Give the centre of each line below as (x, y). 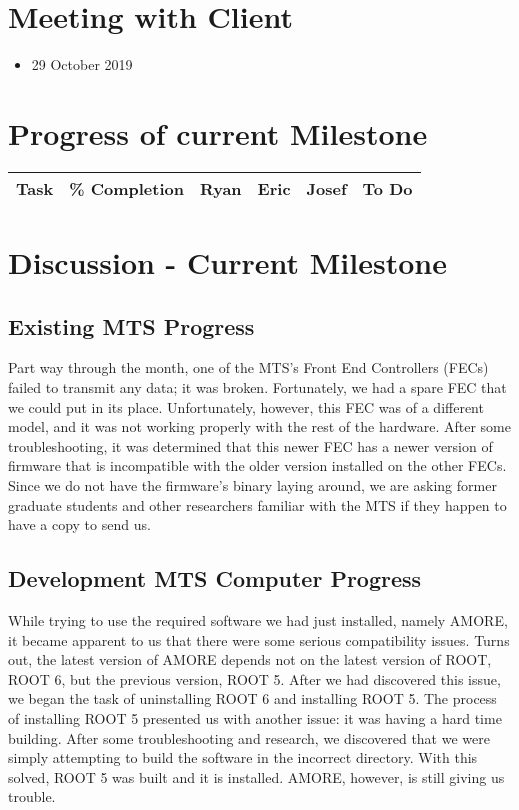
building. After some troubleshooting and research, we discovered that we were (249, 737)
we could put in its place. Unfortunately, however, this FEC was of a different (246, 406)
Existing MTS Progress (131, 325)
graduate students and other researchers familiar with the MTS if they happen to (257, 504)
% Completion (126, 188)
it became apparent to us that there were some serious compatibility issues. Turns (259, 639)
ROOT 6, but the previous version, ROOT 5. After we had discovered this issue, (254, 678)
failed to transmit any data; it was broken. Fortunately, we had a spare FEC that (257, 387)
